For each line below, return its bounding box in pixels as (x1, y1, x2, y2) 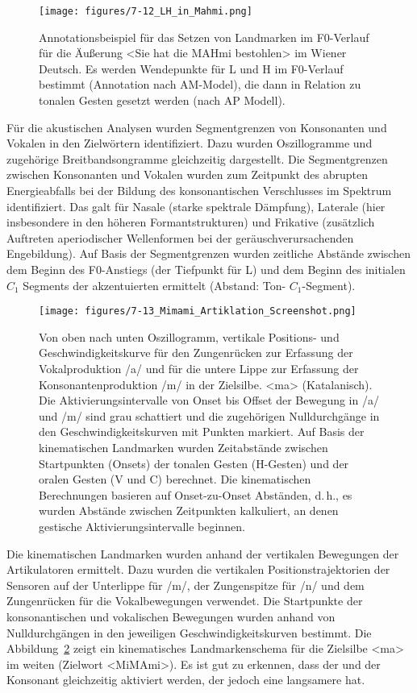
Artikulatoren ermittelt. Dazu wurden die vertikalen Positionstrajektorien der (6, 561, 390, 578)
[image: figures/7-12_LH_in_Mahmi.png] (39, 6, 252, 17)
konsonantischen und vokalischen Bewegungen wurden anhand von (6, 608, 336, 625)
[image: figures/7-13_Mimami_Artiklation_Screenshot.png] (39, 305, 357, 317)
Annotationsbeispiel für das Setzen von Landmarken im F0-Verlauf (39, 28, 369, 45)
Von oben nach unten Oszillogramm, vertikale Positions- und (39, 328, 340, 345)
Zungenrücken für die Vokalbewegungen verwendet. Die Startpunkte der (6, 592, 363, 609)
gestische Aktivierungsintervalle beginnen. (39, 517, 245, 534)
